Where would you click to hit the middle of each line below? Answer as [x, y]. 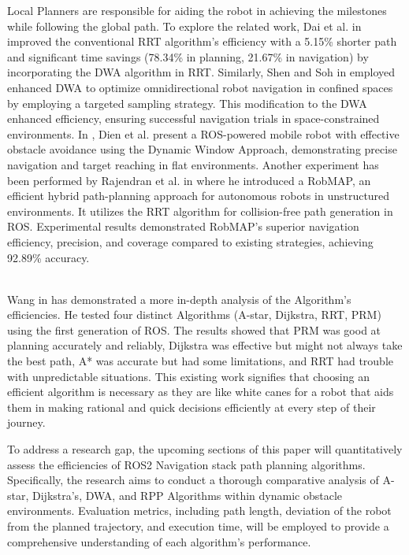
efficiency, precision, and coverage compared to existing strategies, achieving [190, 241]
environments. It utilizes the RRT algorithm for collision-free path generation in [200, 211]
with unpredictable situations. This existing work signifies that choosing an [188, 376]
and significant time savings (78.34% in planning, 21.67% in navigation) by [188, 56]
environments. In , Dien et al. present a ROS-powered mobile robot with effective [203, 133]
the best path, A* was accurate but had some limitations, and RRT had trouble [200, 361]
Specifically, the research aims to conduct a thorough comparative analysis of [193, 480]
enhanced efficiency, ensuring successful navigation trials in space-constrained [193, 118]
